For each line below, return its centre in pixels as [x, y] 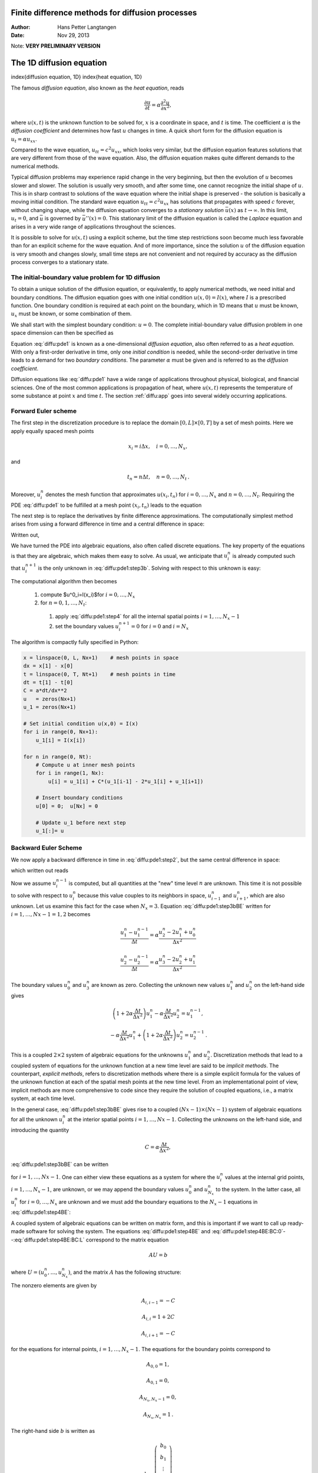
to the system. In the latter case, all [258, 1189]
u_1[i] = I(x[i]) [61, 740]
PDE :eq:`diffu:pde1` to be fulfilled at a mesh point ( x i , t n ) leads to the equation [106, 506]
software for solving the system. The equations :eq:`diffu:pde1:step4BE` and [118, 1231]
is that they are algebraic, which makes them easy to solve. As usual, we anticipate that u [119, 556]
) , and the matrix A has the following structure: [125, 1272]
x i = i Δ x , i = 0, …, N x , [158, 447]
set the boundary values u [87, 626]
